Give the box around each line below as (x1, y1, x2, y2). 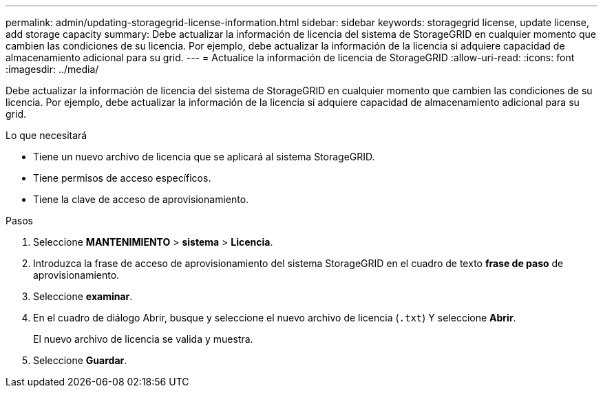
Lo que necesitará (6, 129, 87, 141)
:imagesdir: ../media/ (6, 63, 99, 75)
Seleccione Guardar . (33, 354, 127, 366)
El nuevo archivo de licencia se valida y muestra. (33, 333, 253, 345)
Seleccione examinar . (33, 290, 133, 302)
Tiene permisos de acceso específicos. (33, 172, 211, 184)
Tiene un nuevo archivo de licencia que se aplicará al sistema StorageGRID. (33, 151, 375, 162)
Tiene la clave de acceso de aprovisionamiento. (33, 193, 249, 205)
